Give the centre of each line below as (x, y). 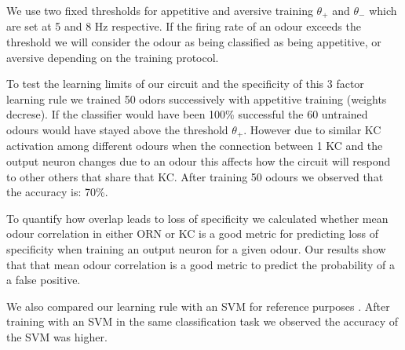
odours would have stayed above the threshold (117, 130)
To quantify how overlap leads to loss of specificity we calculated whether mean (197, 218)
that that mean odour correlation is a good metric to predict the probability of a (201, 264)
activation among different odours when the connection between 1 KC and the (195, 146)
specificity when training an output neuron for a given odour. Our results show (196, 249)
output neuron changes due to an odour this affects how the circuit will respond (199, 161)
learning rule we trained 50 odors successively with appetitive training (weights (197, 98)
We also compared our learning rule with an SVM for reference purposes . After (198, 306)
